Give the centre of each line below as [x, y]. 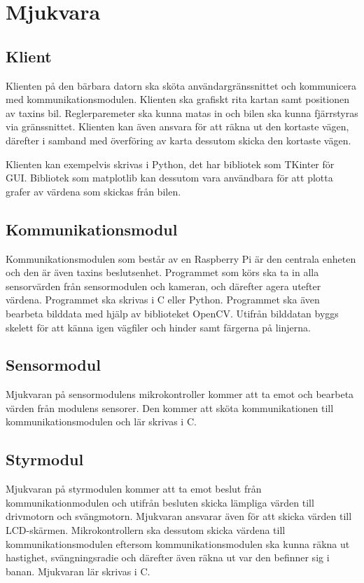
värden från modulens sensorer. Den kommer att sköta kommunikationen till [170, 407]
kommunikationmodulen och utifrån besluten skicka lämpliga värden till [160, 502]
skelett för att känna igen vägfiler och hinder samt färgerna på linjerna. [158, 327]
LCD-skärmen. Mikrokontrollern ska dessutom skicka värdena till [146, 530]
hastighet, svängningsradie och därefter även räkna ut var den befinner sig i [168, 557]
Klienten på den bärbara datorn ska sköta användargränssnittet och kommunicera [181, 85]
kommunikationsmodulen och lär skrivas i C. [101, 421]
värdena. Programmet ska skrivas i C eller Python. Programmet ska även [163, 300]
